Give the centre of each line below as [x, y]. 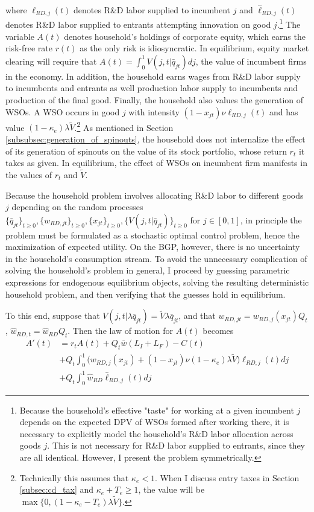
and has [284, 111]
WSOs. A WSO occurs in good [63, 111]
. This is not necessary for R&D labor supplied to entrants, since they [176, 445]
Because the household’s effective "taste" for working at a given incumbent [157, 410]
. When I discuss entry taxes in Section [227, 477]
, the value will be [171, 489]
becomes [218, 331]
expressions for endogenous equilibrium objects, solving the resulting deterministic [157, 282]
